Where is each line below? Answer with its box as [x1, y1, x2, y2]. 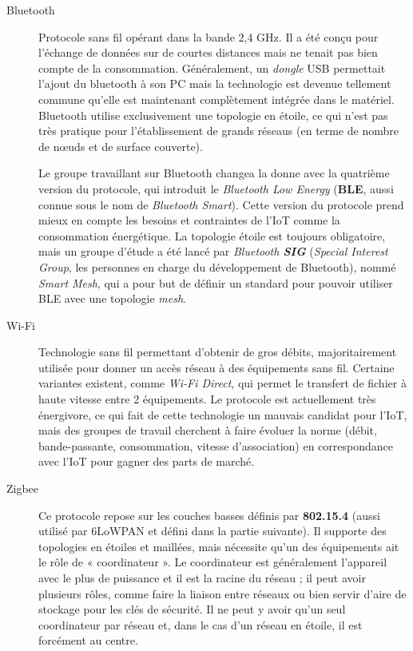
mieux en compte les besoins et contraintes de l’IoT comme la [38, 212, 340, 228]
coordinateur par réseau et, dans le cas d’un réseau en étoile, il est [38, 616, 363, 633]
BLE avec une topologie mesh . [38, 290, 186, 307]
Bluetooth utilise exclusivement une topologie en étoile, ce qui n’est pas [38, 106, 388, 123]
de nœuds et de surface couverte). [38, 137, 203, 154]
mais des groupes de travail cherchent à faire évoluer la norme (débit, [38, 422, 377, 439]
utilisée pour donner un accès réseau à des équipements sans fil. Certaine [38, 359, 395, 375]
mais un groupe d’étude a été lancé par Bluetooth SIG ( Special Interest [38, 243, 388, 260]
